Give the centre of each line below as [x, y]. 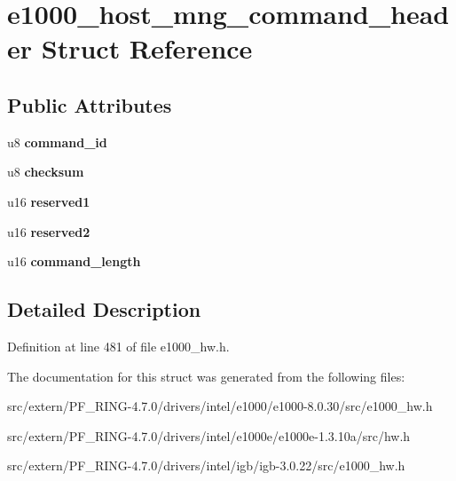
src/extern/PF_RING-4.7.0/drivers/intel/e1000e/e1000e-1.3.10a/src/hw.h [209, 435]
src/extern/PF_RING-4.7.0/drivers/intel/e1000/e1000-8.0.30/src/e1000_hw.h [220, 406]
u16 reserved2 [49, 231]
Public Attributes [90, 104]
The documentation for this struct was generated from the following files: [206, 376]
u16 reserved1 [49, 201]
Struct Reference [147, 48]
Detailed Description [104, 309]
